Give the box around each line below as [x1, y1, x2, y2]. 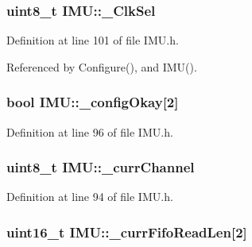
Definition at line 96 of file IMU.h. [6, 123, 173, 140]
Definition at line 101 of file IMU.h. [6, 32, 179, 48]
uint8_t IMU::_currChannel [6, 157, 195, 177]
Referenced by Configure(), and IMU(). [6, 58, 197, 75]
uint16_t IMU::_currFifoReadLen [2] [6, 222, 247, 241]
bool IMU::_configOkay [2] [6, 92, 179, 112]
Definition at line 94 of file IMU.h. [6, 188, 173, 205]
